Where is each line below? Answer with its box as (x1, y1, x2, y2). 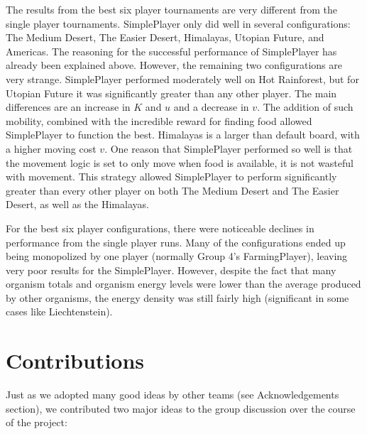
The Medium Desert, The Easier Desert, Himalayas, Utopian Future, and (6, 30, 324, 45)
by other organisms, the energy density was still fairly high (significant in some (6, 290, 349, 305)
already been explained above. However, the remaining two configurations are (6, 58, 342, 72)
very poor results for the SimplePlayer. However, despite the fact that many (6, 262, 336, 277)
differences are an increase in (6, 99, 131, 114)
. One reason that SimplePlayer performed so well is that (104, 141, 353, 156)
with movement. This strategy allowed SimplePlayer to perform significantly (6, 169, 337, 184)
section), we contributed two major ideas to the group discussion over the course (6, 401, 356, 416)
